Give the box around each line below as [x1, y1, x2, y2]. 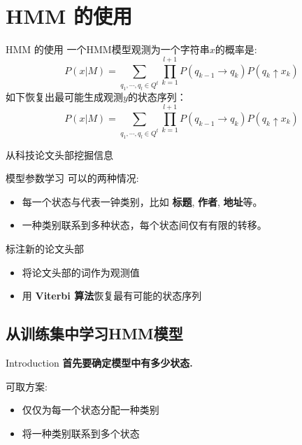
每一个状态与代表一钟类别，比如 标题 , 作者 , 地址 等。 [22, 194, 263, 209]
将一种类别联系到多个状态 [22, 425, 140, 440]
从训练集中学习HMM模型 [6, 323, 183, 344]
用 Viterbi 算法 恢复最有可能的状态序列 [22, 288, 202, 303]
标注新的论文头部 [6, 241, 84, 255]
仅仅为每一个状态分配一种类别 [22, 402, 159, 417]
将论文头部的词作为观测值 [22, 264, 140, 279]
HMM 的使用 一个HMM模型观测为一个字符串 [6, 42, 210, 57]
